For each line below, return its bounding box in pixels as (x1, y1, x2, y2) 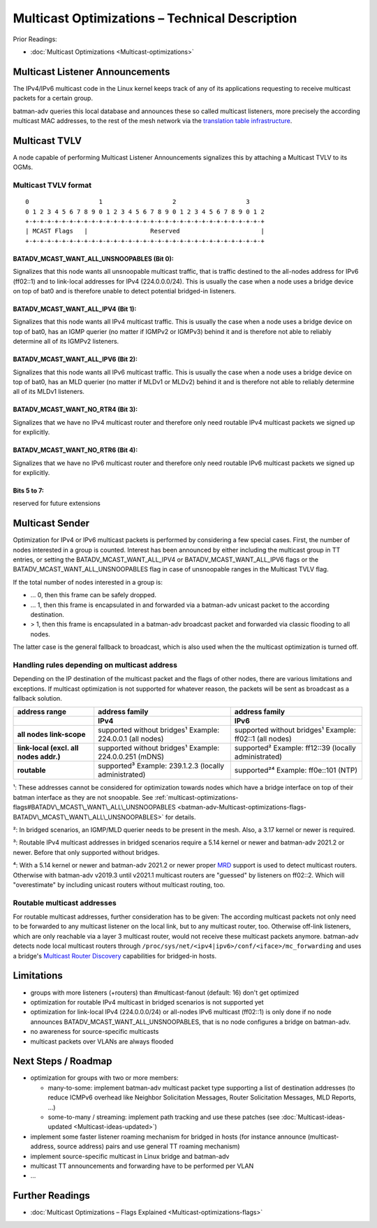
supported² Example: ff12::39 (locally (234, 743, 356, 753)
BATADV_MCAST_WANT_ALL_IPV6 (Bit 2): (13, 355, 138, 363)
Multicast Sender (13, 518, 90, 529)
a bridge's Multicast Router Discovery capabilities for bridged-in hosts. (13, 951, 216, 960)
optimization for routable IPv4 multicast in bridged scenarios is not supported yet (30, 997, 265, 1006)
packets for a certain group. (13, 94, 94, 103)
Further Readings (13, 1190, 90, 1201)
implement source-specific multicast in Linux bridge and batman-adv (30, 1152, 230, 1160)
